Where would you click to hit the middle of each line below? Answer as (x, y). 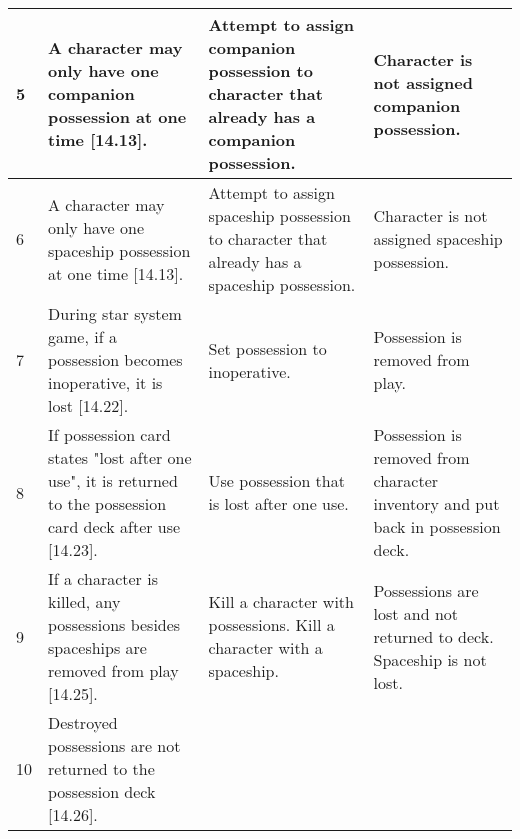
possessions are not (114, 745)
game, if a (82, 336)
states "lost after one (120, 457)
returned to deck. (433, 636)
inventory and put (436, 503)
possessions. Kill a (271, 624)
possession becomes (115, 359)
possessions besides (114, 624)
